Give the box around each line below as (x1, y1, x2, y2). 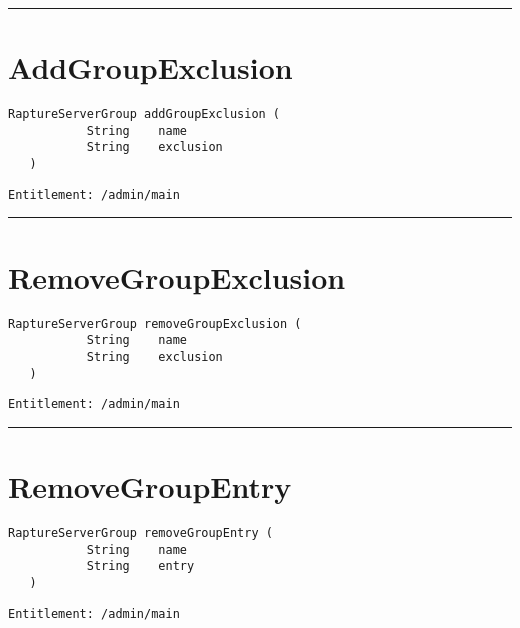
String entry (86, 559, 195, 574)
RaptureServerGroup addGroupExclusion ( (8, 107, 281, 122)
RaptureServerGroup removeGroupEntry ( (8, 525, 273, 540)
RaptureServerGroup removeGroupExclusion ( (8, 316, 302, 331)
